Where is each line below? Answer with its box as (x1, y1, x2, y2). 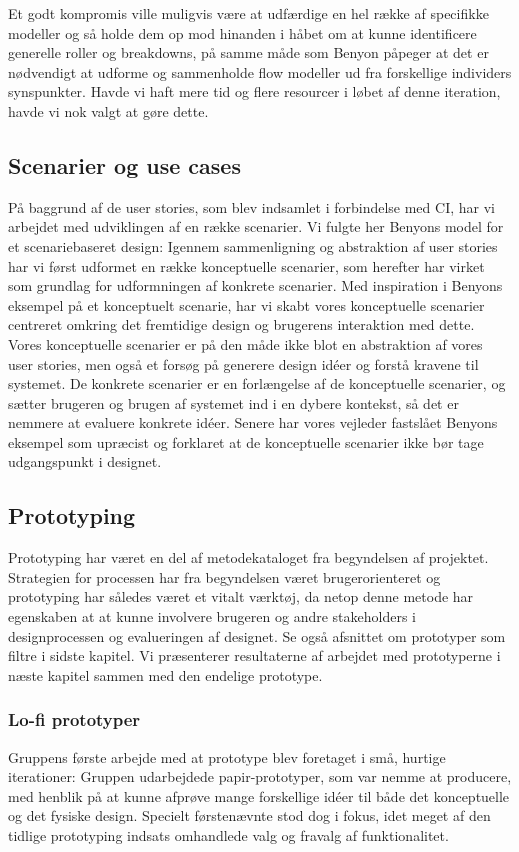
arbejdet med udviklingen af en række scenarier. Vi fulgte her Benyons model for (8, 216, 504, 237)
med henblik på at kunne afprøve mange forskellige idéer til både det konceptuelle (8, 785, 510, 806)
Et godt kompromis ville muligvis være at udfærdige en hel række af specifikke (8, 3, 489, 23)
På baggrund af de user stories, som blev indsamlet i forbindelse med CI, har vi (8, 196, 495, 217)
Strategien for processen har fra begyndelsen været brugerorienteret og (8, 566, 441, 587)
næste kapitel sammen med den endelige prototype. (8, 664, 323, 685)
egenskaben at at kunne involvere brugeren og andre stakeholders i (8, 606, 416, 627)
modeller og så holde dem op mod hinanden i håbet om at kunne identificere (8, 22, 477, 43)
